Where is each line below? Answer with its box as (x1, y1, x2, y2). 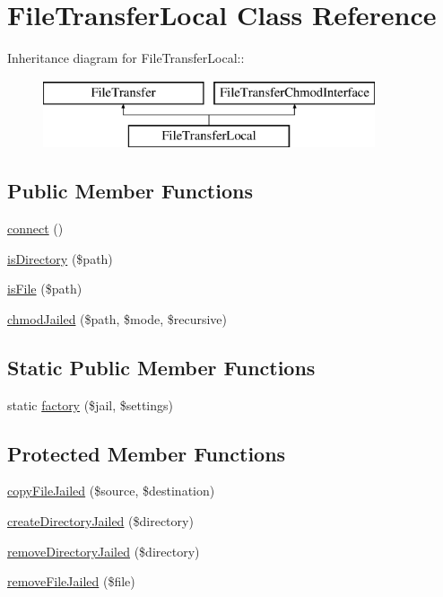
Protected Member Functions (7, 439, 286, 467)
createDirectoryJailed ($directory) (7, 512, 194, 531)
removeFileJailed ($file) (7, 572, 135, 591)
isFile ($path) (7, 279, 83, 298)
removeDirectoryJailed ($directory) (7, 541, 200, 560)
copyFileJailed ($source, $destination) (7, 481, 215, 500)
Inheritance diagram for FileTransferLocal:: (7, 48, 245, 67)
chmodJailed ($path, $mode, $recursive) (7, 309, 227, 328)
